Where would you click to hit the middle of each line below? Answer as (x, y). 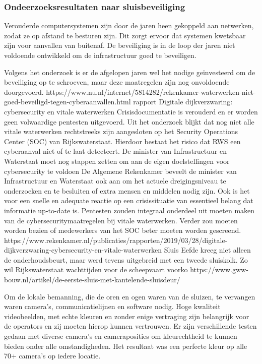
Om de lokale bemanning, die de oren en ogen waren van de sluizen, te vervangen (130, 296)
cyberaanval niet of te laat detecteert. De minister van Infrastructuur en (115, 151)
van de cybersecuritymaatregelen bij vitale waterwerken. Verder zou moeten (121, 220)
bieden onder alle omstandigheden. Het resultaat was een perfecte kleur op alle (126, 346)
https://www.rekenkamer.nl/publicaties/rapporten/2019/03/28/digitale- (116, 240)
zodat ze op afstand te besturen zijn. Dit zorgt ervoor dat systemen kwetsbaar (125, 35)
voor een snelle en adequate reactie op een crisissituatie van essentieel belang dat (129, 200)
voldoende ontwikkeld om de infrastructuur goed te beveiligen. (100, 55)
